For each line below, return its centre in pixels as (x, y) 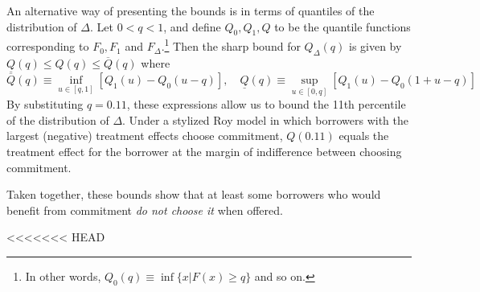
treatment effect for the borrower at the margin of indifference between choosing (204, 152)
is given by (375, 46)
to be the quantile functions (343, 26)
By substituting (45, 104)
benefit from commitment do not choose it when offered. (145, 210)
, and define (192, 26)
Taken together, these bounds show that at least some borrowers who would (194, 194)
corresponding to (48, 46)
